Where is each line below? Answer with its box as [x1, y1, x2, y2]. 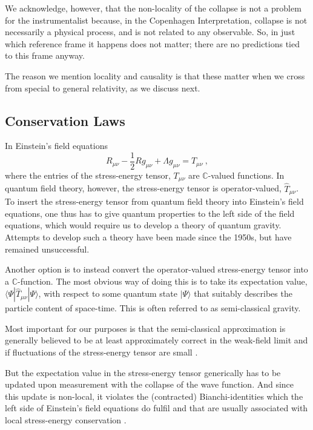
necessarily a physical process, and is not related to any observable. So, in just [5, 25, 295, 38]
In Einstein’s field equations [5, 139, 108, 152]
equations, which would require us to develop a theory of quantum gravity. [5, 219, 282, 231]
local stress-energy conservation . [5, 414, 127, 426]
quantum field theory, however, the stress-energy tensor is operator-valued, [5, 182, 282, 194]
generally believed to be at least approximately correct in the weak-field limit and [5, 334, 308, 346]
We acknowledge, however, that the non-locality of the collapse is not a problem [5, 2, 301, 14]
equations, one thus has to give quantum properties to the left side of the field [5, 207, 295, 219]
